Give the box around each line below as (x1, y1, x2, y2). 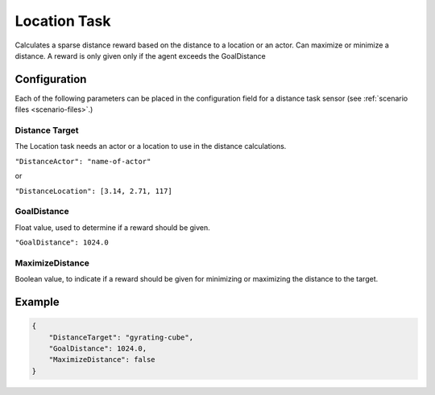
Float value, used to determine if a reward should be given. (14, 222, 211, 232)
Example (14, 295, 60, 309)
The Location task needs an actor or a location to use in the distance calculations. (14, 142, 287, 151)
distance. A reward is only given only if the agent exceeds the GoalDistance (14, 51, 266, 60)
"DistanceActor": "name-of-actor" (14, 157, 151, 166)
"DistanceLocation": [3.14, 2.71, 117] (14, 186, 172, 195)
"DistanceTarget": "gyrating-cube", (48, 332, 193, 342)
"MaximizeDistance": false (48, 355, 156, 364)
